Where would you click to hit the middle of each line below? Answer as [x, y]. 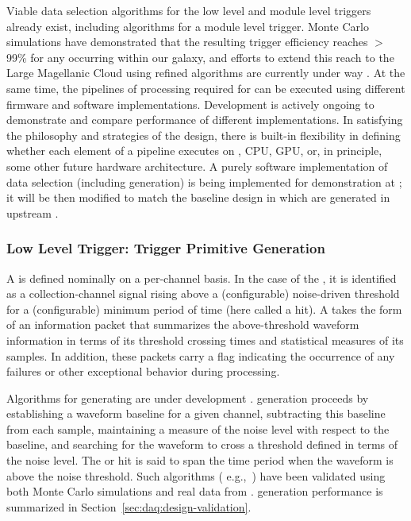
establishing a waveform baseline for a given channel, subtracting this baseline [196, 413]
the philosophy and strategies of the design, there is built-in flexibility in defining [204, 135]
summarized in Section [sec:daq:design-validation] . [129, 506]
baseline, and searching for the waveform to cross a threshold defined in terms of [202, 444]
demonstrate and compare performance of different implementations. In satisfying [205, 120]
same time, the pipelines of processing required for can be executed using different [206, 88]
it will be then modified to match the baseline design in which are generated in [198, 197]
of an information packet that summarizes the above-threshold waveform [183, 324]
